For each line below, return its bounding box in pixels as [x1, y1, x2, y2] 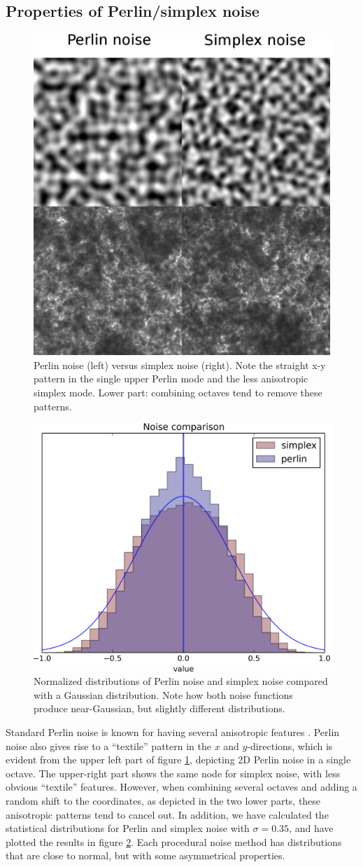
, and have [289, 821, 334, 835]
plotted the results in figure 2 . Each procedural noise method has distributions [6, 834, 342, 849]
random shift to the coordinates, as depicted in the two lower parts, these [6, 793, 321, 807]
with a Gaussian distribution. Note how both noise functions [34, 687, 293, 702]
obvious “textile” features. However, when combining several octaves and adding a [6, 779, 357, 794]
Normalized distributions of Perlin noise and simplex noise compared [34, 674, 328, 688]
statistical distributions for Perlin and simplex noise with [6, 821, 250, 835]
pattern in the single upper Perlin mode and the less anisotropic [34, 371, 308, 386]
